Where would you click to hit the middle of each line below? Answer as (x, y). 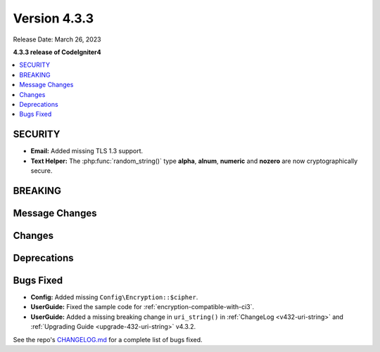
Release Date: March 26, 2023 (57, 39)
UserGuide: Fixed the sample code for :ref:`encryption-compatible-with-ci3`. (142, 307)
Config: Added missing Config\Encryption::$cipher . (114, 297)
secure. (42, 170)
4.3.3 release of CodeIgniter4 (57, 52)
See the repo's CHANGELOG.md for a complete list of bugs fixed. (108, 339)
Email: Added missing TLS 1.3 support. (87, 151)
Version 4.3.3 (53, 18)
